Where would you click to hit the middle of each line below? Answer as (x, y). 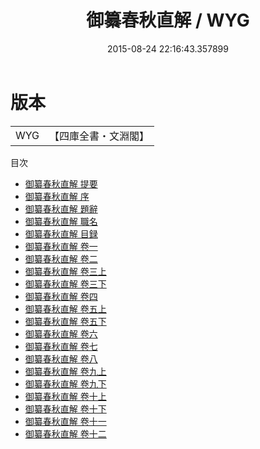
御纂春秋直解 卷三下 (65, 283)
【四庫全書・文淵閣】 (99, 136)
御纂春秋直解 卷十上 (65, 396)
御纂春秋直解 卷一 (61, 246)
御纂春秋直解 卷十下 (65, 408)
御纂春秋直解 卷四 (61, 296)
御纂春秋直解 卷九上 (65, 371)
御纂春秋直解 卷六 (61, 333)
